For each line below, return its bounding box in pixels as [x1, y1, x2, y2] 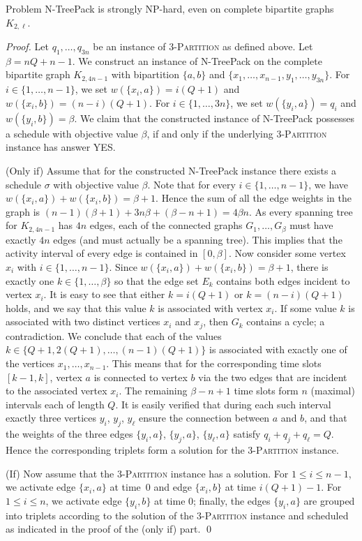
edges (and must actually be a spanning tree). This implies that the [53, 232, 342, 246]
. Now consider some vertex [228, 246, 346, 260]
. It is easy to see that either [43, 287, 165, 302]
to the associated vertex [6, 383, 107, 398]
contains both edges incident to [216, 273, 350, 288]
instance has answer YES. [6, 140, 116, 154]
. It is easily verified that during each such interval [115, 397, 331, 411]
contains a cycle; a [246, 314, 325, 329]
